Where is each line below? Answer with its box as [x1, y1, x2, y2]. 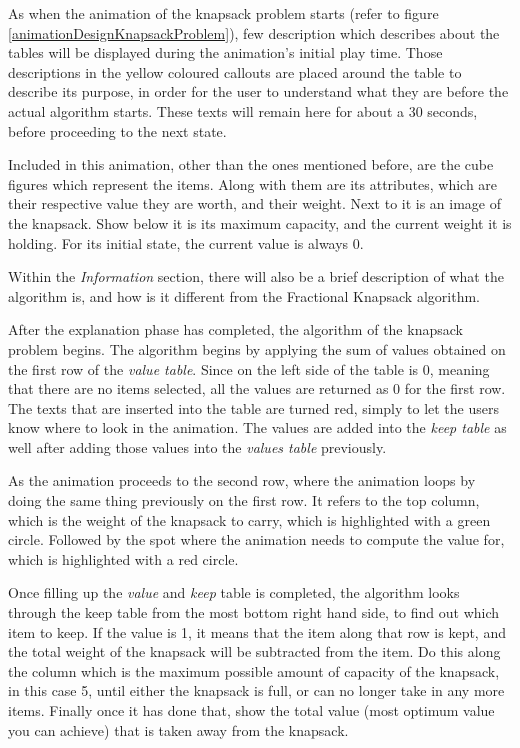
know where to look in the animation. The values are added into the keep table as [8, 417, 507, 438]
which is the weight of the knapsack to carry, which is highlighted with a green [8, 509, 491, 530]
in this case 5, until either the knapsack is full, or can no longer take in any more [8, 680, 505, 701]
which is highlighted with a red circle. [8, 548, 239, 569]
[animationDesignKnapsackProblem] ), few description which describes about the [8, 22, 500, 43]
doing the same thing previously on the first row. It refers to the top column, [8, 490, 480, 511]
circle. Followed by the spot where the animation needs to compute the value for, [8, 529, 505, 550]
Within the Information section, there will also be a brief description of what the [8, 266, 504, 287]
